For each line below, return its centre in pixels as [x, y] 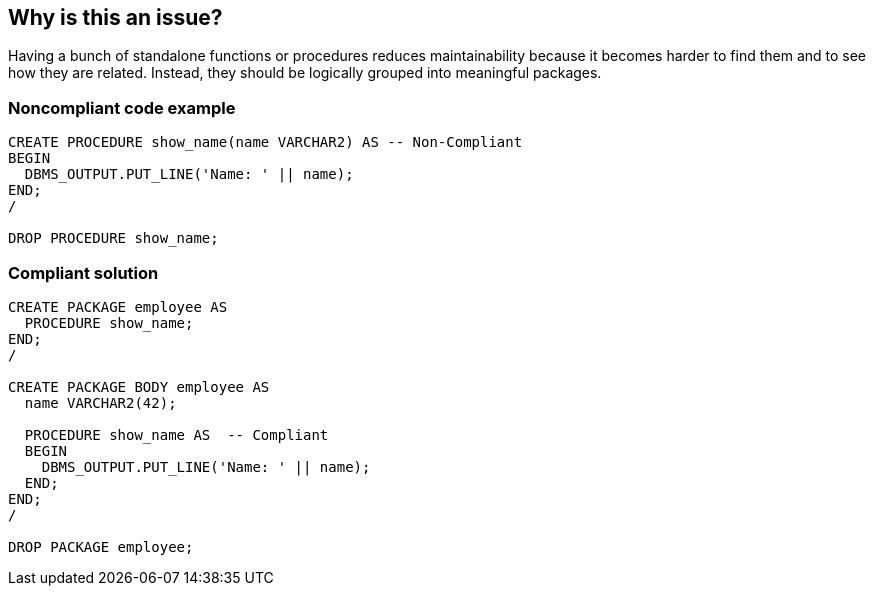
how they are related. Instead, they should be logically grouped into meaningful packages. [305, 73]
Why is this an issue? [115, 17]
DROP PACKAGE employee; [101, 546]
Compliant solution [83, 272]
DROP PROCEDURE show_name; [113, 238]
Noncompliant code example [122, 107]
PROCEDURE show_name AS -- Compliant [176, 434]
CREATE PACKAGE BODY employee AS [139, 386]
